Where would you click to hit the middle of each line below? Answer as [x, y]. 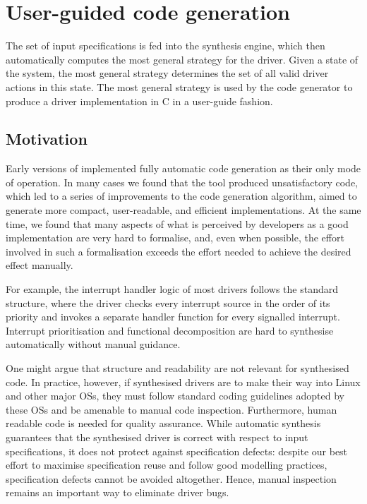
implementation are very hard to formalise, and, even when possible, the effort [175, 238]
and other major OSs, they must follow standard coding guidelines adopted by [175, 396]
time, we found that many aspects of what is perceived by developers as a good [177, 223]
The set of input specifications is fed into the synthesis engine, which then [166, 46]
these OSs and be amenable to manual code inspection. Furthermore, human [172, 409]
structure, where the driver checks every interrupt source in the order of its [168, 302]
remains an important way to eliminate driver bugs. [118, 492]
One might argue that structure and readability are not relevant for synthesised [178, 368]
